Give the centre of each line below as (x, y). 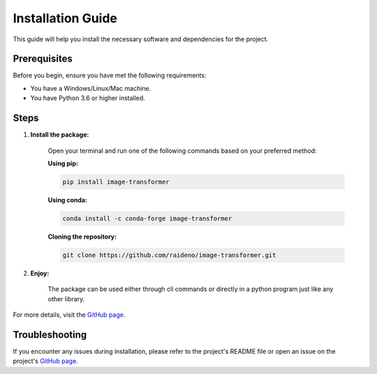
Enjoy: (40, 273)
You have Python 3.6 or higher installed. (88, 98)
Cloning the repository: (82, 237)
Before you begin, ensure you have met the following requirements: (110, 75)
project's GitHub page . (45, 361)
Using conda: (67, 200)
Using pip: (63, 163)
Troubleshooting (50, 335)
